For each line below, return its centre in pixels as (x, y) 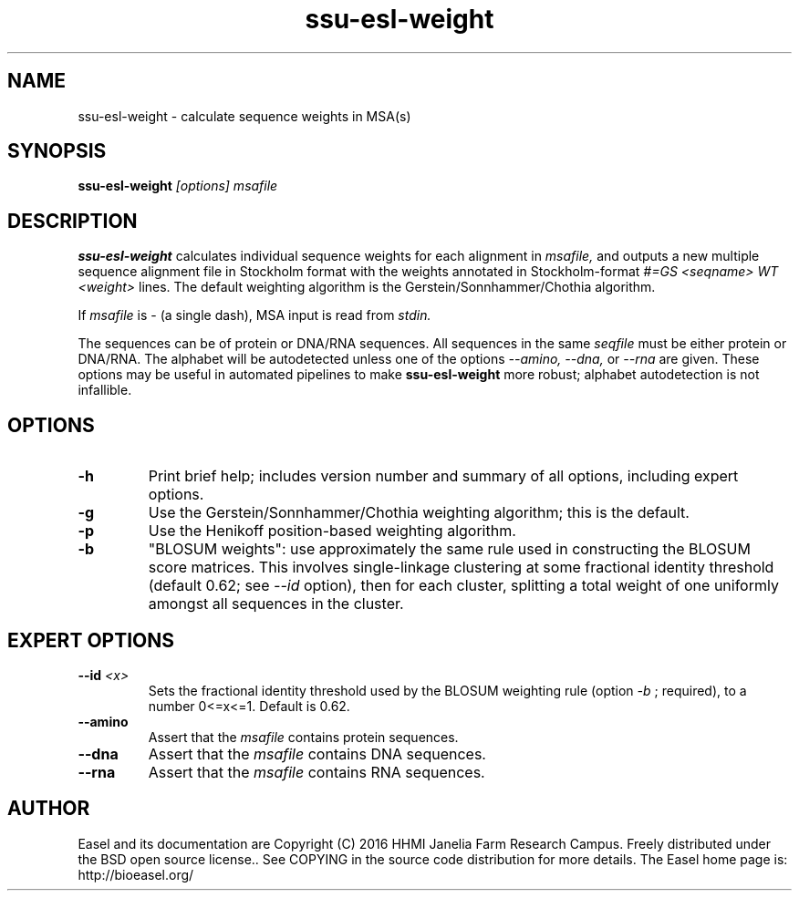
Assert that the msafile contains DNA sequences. (317, 753)
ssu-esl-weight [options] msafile (178, 186)
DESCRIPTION (73, 221)
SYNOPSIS (57, 151)
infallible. (105, 390)
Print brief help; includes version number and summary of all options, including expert (443, 476)
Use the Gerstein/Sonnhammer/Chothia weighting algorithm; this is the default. (419, 513)
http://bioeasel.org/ (136, 874)
